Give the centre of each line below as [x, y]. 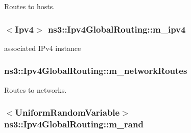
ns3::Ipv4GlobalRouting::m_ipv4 [117, 29]
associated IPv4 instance [43, 48]
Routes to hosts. [30, 6]
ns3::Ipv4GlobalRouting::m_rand [74, 124]
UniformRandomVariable [67, 112]
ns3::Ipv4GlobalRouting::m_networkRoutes [96, 71]
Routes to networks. [35, 89]
